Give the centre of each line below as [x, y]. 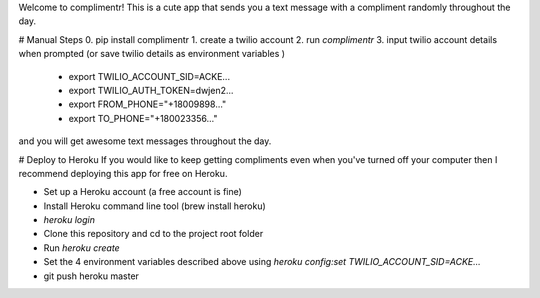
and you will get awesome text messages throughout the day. [145, 141]
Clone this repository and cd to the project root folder [153, 234]
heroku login [69, 220]
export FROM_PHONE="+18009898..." [147, 104]
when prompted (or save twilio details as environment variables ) [151, 54]
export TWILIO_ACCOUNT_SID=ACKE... [149, 76]
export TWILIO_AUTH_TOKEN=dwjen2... [151, 90]
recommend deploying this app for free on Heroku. [123, 173]
